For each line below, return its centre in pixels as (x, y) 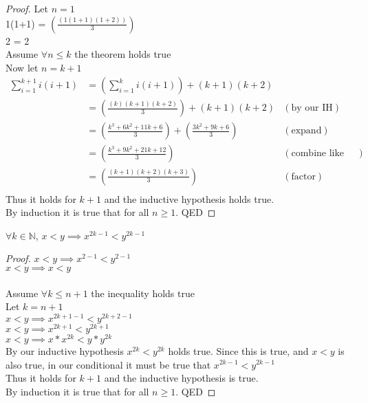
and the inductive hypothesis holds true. (189, 198)
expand (306, 131)
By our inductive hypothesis (65, 350)
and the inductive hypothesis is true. (181, 378)
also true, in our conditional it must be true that (108, 364)
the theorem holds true (123, 54)
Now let (22, 67)
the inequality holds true (143, 293)
